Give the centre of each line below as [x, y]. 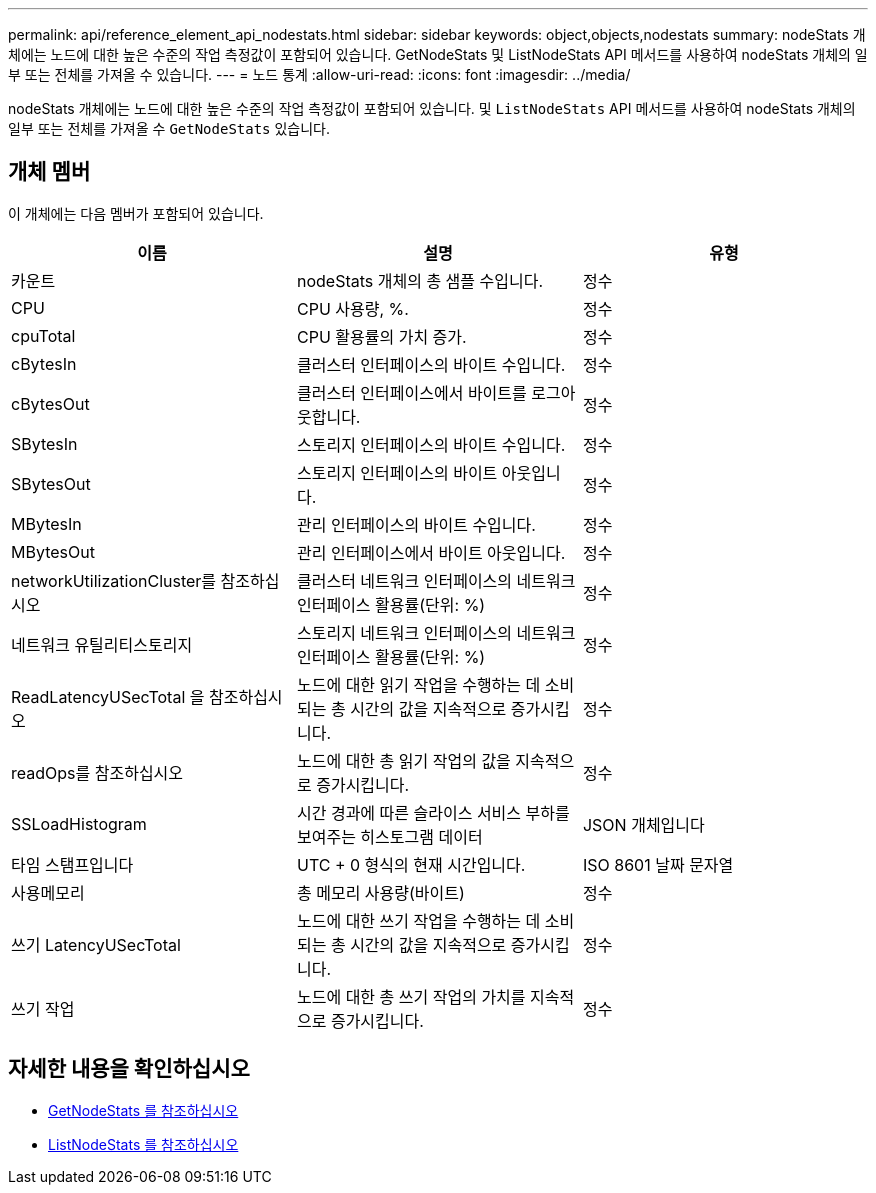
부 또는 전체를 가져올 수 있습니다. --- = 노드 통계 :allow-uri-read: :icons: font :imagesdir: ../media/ [319, 74]
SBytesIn [44, 443]
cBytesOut [50, 403]
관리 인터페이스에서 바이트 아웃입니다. [431, 552]
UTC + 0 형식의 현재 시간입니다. [411, 864]
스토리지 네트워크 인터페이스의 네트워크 [436, 632]
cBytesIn [44, 363]
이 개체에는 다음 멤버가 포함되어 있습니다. [136, 213]
